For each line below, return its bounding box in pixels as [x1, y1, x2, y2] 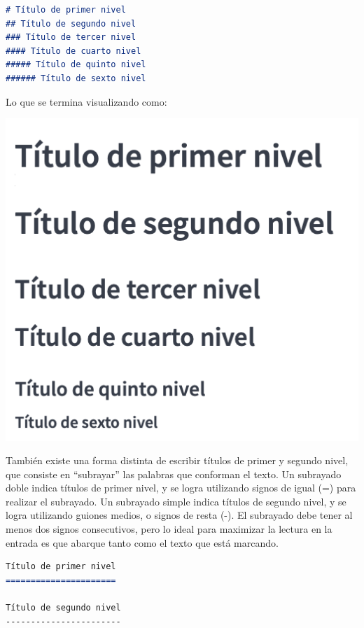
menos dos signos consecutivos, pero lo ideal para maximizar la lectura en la [6, 522, 332, 536]
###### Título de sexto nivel [6, 73, 146, 83]
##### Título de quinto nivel [6, 60, 146, 70]
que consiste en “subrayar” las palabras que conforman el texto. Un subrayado [6, 466, 342, 481]
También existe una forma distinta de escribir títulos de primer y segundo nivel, [6, 453, 349, 468]
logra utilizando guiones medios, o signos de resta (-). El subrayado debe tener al [6, 508, 353, 522]
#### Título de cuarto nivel [6, 46, 141, 56]
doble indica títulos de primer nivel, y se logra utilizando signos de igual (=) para [6, 480, 356, 495]
